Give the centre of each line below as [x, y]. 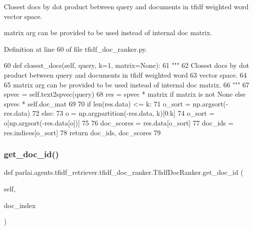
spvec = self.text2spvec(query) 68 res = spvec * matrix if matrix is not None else [125, 94]
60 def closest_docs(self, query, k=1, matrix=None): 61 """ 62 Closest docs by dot [126, 65]
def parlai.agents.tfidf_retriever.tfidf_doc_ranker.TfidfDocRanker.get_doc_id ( [124, 172]
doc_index [20, 205]
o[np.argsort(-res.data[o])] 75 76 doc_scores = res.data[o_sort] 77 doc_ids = [119, 122]
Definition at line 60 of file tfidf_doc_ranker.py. [76, 49]
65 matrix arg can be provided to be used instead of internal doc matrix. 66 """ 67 [127, 84]
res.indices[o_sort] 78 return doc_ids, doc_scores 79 [82, 132]
